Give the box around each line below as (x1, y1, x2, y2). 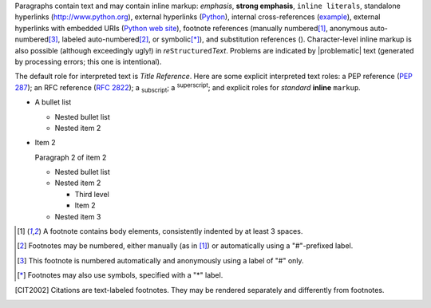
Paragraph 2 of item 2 (34, 152, 107, 162)
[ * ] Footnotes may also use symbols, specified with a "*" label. (17, 270, 223, 280)
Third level (74, 189, 109, 199)
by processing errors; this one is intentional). (14, 57, 162, 66)
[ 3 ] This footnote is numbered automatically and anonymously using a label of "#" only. (17, 255, 304, 265)
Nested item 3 (54, 211, 101, 221)
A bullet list (34, 97, 72, 107)
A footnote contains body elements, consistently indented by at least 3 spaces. (42, 227, 303, 236)
